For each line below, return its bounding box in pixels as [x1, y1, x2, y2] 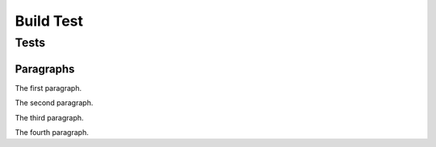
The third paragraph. [15, 112, 84, 122]
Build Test [15, 12, 84, 30]
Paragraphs [15, 62, 75, 76]
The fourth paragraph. [15, 127, 89, 137]
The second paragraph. [15, 98, 94, 108]
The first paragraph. [15, 83, 82, 92]
